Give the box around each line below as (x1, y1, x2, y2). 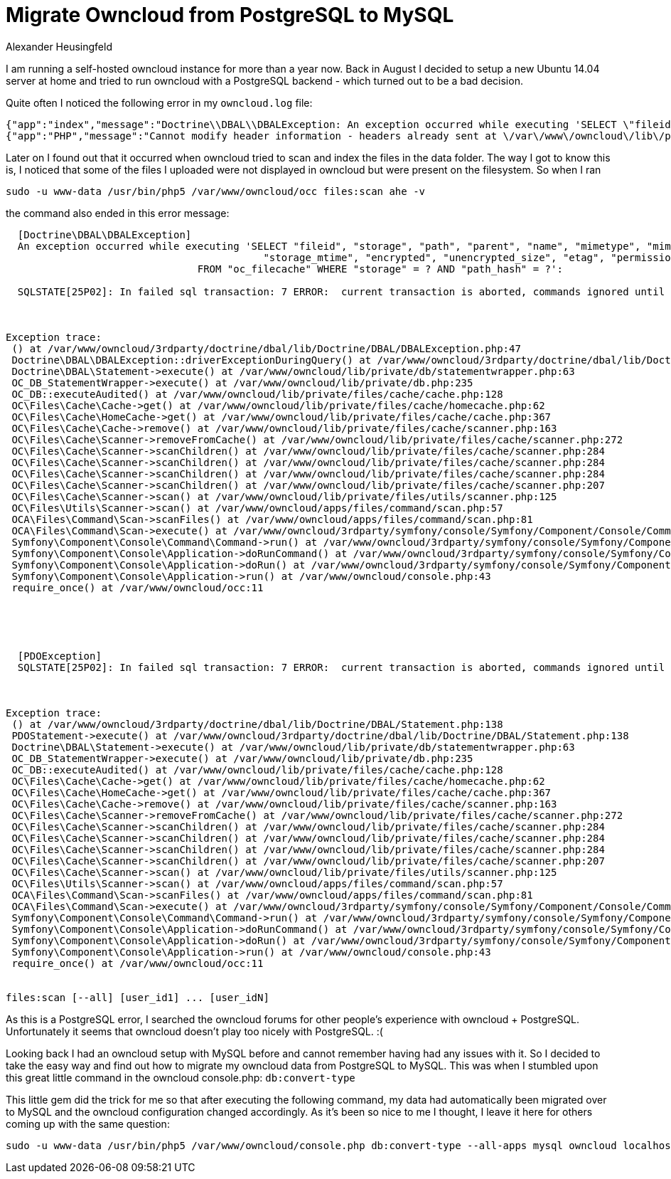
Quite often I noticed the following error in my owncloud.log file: (6, 96, 313, 109)
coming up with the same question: (6, 1117, 170, 1130)
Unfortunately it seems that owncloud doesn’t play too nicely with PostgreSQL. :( (6, 1025, 383, 1037)
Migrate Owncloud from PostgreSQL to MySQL (6, 3, 454, 27)
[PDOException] (17, 650, 102, 662)
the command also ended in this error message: (6, 206, 230, 219)
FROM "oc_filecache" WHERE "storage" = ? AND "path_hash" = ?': (197, 263, 563, 275)
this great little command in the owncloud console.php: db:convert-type (6, 1071, 355, 1084)
